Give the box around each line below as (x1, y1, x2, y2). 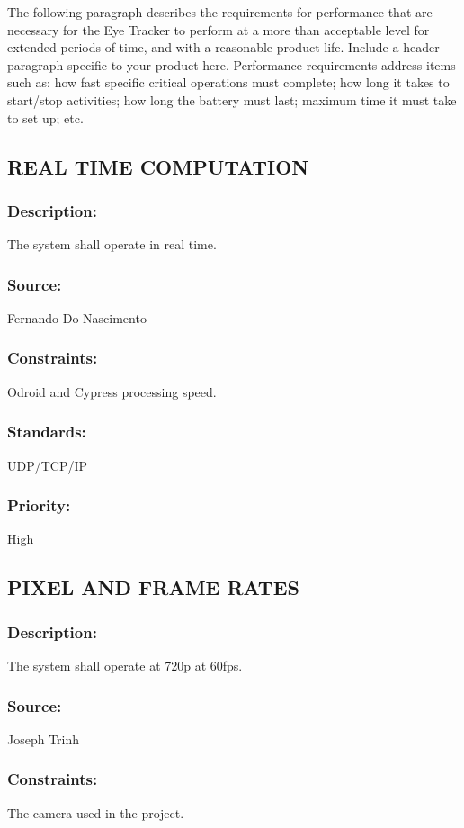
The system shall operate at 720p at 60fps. (7, 656, 243, 674)
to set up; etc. (7, 108, 84, 127)
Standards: (7, 420, 86, 443)
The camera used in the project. (7, 803, 184, 822)
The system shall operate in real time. (7, 235, 217, 254)
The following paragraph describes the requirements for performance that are (7, 3, 433, 21)
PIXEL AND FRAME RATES (7, 573, 299, 601)
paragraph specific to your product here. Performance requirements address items (7, 55, 456, 74)
